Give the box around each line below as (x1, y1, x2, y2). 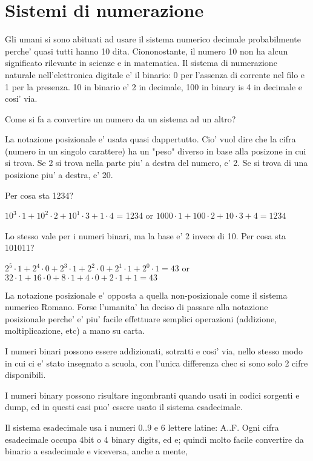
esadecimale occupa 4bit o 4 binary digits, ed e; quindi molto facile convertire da (5, 433, 304, 445)
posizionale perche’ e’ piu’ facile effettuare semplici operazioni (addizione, (5, 312, 277, 325)
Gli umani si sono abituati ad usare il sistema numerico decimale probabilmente (5, 33, 301, 45)
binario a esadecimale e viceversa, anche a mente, (5, 445, 188, 457)
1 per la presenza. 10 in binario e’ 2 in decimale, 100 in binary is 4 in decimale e (5, 80, 303, 93)
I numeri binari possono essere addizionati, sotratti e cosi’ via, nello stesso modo (5, 345, 303, 357)
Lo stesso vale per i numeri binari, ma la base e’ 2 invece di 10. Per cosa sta (5, 229, 286, 242)
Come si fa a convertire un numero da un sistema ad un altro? (5, 112, 236, 125)
